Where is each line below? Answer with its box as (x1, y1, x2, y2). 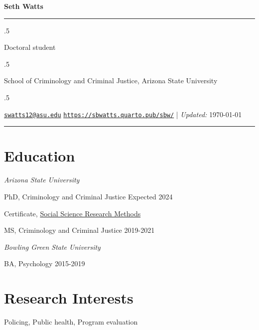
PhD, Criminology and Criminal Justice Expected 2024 (4, 191, 173, 201)
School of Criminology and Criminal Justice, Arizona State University (4, 75, 218, 86)
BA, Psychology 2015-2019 (4, 258, 85, 269)
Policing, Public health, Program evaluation (4, 317, 138, 327)
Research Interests (4, 288, 133, 308)
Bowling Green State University (4, 241, 101, 252)
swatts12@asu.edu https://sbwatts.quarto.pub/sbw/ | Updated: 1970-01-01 (4, 109, 242, 119)
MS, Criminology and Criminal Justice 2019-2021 (4, 225, 155, 235)
